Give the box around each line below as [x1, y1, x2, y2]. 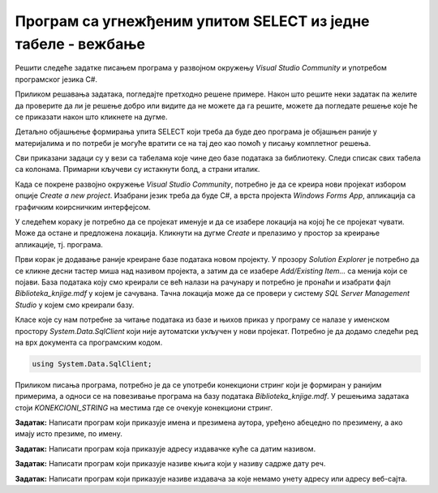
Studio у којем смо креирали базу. [15, 300, 135, 310]
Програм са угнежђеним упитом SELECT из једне [15, 12, 370, 30]
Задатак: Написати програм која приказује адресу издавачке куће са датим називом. [15, 444, 316, 453]
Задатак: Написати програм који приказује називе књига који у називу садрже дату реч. [15, 459, 326, 469]
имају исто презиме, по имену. [15, 429, 123, 439]
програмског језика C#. [15, 74, 97, 84]
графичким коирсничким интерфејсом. [15, 202, 152, 212]
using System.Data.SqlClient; [32, 359, 152, 368]
